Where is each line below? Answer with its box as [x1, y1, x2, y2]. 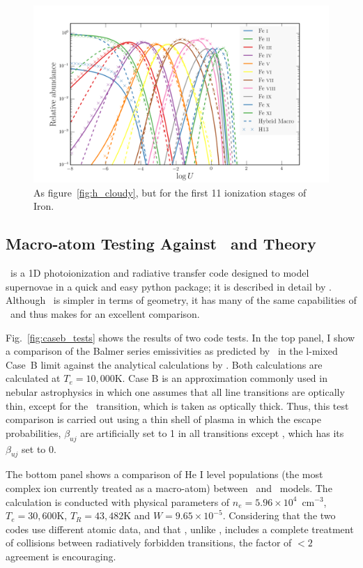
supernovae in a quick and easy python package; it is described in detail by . [6, 279, 332, 293]
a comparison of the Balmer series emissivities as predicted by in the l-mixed [6, 344, 338, 358]
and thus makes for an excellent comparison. [10, 307, 200, 321]
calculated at [6, 371, 61, 385]
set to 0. [22, 441, 56, 456]
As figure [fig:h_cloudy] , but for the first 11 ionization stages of [33, 185, 307, 199]
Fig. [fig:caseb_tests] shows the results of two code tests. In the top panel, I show [6, 330, 355, 344]
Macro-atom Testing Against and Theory [6, 233, 316, 254]
